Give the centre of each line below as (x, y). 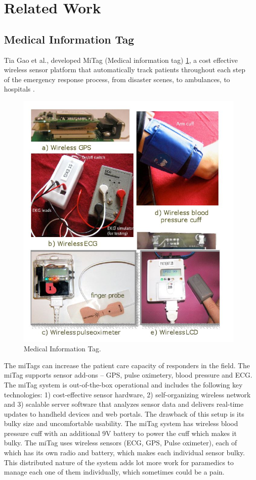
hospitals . (20, 89)
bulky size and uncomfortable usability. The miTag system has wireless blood (121, 423)
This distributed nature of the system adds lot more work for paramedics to (119, 462)
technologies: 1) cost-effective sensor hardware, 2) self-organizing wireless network (127, 394)
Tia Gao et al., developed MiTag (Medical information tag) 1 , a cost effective (121, 60)
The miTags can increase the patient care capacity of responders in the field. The (127, 365)
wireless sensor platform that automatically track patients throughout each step (125, 70)
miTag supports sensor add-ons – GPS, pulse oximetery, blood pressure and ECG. (128, 375)
